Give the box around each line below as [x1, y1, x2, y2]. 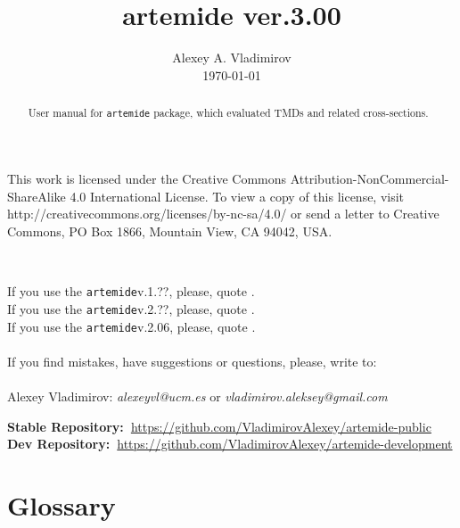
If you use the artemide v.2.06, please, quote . [7, 317, 256, 335]
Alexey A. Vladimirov [172, 48, 292, 67]
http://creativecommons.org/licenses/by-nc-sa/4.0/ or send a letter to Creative [7, 204, 439, 223]
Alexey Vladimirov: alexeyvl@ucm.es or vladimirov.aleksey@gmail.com [7, 386, 388, 405]
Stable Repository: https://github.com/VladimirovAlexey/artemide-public [7, 417, 431, 435]
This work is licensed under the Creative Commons [7, 169, 287, 188]
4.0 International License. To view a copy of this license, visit [70, 186, 405, 205]
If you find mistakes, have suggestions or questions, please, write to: [7, 351, 377, 370]
